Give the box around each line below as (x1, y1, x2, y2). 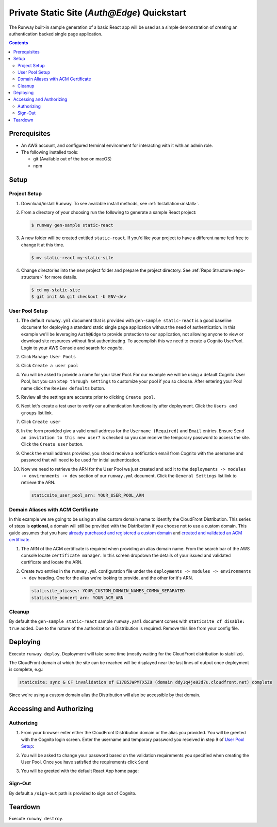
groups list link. (21, 410, 53, 416)
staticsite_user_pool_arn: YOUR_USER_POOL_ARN (31, 493, 144, 498)
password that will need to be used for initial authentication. (21, 457, 141, 463)
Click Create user (21, 419, 61, 425)
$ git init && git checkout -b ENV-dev (31, 294, 126, 299)
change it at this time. (21, 242, 65, 247)
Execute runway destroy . (9, 816, 64, 822)
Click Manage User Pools (21, 354, 76, 360)
